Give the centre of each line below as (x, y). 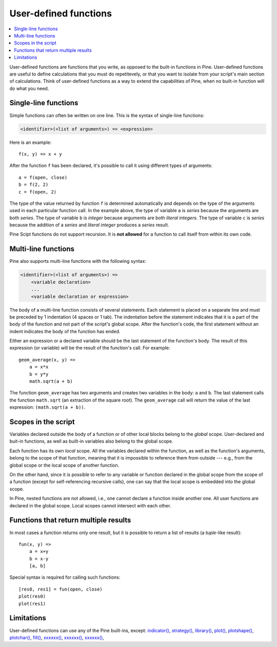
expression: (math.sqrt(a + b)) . (47, 407)
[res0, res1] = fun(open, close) (61, 589)
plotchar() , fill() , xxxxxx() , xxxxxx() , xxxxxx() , (57, 637)
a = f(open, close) (43, 177)
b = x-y (39, 559)
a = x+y (39, 551)
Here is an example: (31, 142)
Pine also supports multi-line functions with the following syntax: (78, 261)
